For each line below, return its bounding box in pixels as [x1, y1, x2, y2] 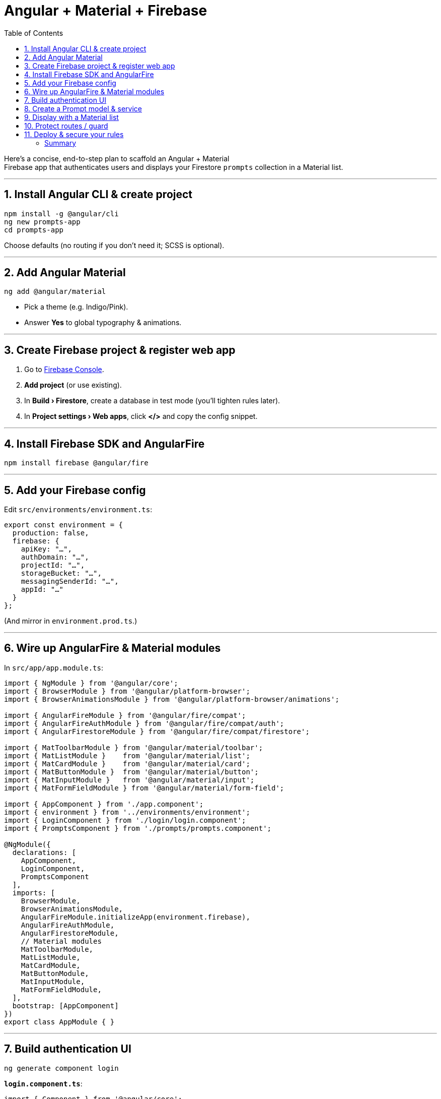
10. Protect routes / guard [24, 121, 108, 130]
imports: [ [12, 888, 55, 897]
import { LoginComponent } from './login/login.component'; [4, 816, 246, 824]
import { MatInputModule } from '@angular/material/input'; [4, 775, 255, 784]
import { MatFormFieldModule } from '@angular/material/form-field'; [4, 783, 284, 792]
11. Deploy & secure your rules [24, 130, 124, 139]
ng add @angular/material [4, 287, 106, 296]
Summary [44, 138, 77, 147]
